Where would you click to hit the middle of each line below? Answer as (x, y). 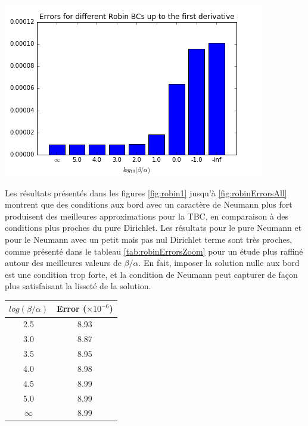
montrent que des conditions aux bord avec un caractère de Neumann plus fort (149, 204)
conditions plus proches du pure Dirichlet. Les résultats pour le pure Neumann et (153, 228)
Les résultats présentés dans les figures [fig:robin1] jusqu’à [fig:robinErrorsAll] (146, 192)
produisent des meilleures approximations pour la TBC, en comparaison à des (147, 216)
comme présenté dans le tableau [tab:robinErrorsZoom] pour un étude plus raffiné (154, 251)
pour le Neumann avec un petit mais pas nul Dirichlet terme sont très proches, (149, 239)
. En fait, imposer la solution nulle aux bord (219, 263)
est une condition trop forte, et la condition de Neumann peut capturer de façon (151, 274)
